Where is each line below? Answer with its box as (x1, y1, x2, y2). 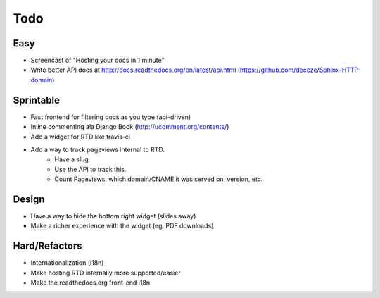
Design (13, 193, 45, 205)
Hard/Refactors (13, 240, 82, 252)
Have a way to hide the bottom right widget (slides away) (30, 212, 196, 220)
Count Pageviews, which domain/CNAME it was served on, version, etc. (54, 175, 263, 183)
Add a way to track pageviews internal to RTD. (30, 145, 165, 154)
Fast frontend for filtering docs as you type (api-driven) (30, 113, 191, 121)
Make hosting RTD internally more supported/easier (30, 268, 181, 277)
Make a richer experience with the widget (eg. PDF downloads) (30, 222, 214, 230)
